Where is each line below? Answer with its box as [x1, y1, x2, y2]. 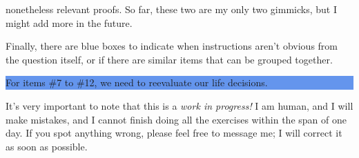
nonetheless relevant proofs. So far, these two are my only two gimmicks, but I [6, 2, 337, 16]
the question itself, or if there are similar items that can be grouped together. [6, 52, 333, 66]
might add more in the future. [6, 15, 133, 30]
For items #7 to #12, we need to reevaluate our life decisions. [6, 75, 268, 90]
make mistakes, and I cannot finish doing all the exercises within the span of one [6, 112, 347, 126]
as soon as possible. [6, 139, 88, 153]
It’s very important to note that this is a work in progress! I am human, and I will [6, 98, 353, 112]
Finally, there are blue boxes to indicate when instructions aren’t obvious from [6, 39, 338, 53]
